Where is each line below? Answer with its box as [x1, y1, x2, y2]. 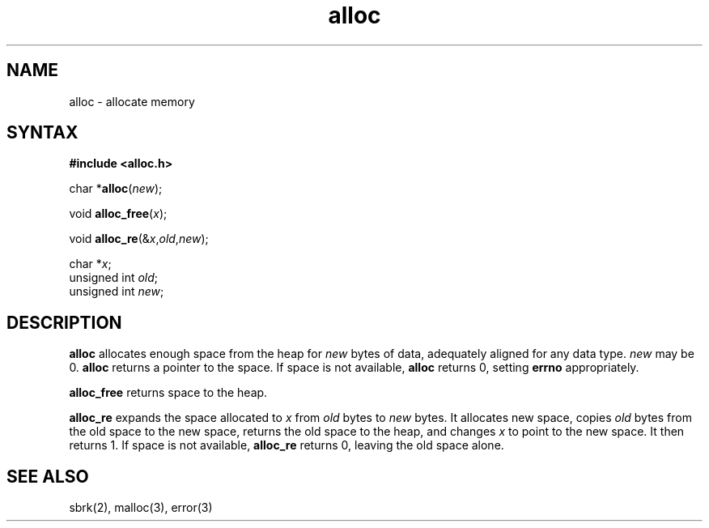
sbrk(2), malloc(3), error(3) [69, 500, 213, 515]
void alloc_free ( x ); [69, 207, 168, 221]
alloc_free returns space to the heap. [69, 385, 268, 400]
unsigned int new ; [69, 284, 164, 299]
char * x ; [69, 257, 112, 271]
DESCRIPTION [6, 312, 122, 333]
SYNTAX [6, 122, 79, 143]
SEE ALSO [6, 466, 89, 487]
